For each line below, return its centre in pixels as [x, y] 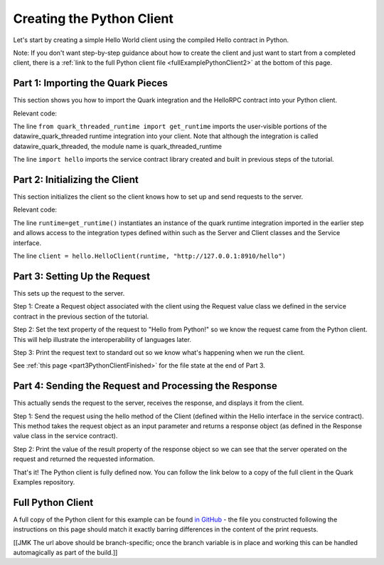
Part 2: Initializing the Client [76, 180]
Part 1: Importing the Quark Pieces [91, 83]
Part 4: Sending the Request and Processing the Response [145, 386]
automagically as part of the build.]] [65, 553]
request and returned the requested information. [84, 459]
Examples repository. [44, 482]
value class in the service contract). [65, 436]
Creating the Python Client [94, 19]
